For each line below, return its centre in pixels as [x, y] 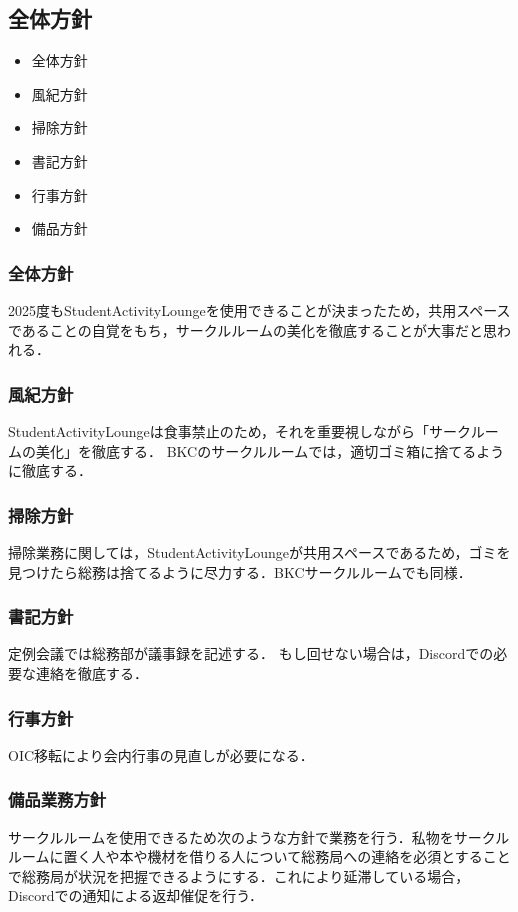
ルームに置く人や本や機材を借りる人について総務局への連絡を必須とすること [259, 856]
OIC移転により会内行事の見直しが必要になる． [161, 754]
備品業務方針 [57, 799]
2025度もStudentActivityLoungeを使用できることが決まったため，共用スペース [259, 309]
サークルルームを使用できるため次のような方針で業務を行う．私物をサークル [259, 836]
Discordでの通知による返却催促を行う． [136, 895]
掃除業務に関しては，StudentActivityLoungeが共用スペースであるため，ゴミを [259, 551]
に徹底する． [50, 470]
